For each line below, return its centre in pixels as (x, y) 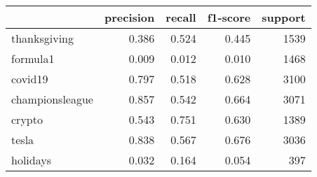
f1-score (229, 17)
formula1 (33, 58)
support (284, 17)
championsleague (52, 99)
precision (129, 17)
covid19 (30, 79)
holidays (31, 160)
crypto (27, 119)
